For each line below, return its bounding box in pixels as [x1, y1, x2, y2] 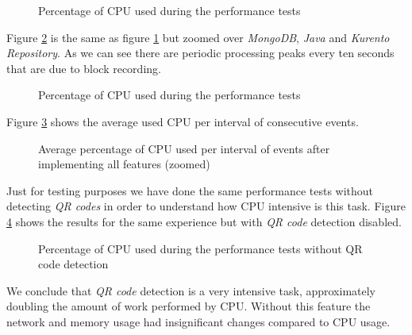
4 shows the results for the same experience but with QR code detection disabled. [6, 213, 402, 229]
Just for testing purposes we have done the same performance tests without [6, 182, 374, 198]
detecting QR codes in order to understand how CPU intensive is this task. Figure [6, 198, 406, 214]
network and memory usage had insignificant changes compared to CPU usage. [6, 313, 391, 329]
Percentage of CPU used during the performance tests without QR [38, 240, 363, 256]
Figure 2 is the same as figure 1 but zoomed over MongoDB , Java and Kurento [6, 29, 390, 45]
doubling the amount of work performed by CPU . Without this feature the [6, 298, 371, 314]
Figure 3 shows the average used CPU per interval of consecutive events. [6, 113, 359, 129]
